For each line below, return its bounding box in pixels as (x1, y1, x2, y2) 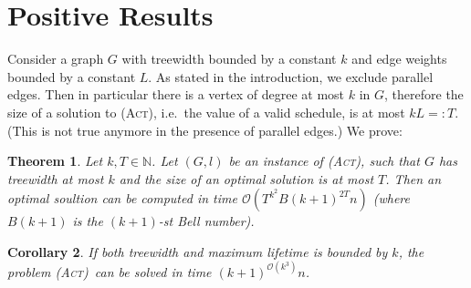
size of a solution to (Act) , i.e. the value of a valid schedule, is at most (7, 102, 405, 121)
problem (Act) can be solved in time (7, 262, 212, 281)
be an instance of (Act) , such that (228, 151, 420, 170)
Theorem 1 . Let (7, 151, 103, 170)
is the (72, 211, 103, 231)
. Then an (385, 169, 442, 188)
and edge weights (351, 49, 447, 68)
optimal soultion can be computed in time (7, 189, 237, 208)
